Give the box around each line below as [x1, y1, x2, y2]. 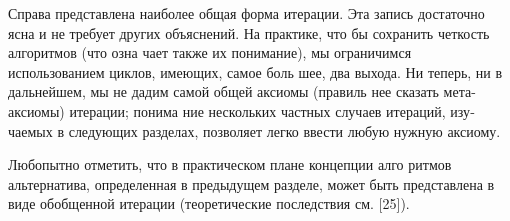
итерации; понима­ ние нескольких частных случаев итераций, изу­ [69, 100, 475, 121]
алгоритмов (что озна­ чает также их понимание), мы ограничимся [8, 42, 412, 63]
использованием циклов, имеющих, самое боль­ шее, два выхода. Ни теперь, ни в [8, 61, 503, 82]
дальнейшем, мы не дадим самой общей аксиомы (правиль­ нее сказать [8, 81, 439, 102]
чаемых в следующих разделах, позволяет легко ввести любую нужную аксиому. [8, 120, 501, 141]
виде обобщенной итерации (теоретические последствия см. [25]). [8, 193, 410, 214]
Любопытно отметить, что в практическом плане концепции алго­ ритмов [8, 154, 452, 175]
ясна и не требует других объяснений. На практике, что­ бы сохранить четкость [8, 22, 490, 43]
